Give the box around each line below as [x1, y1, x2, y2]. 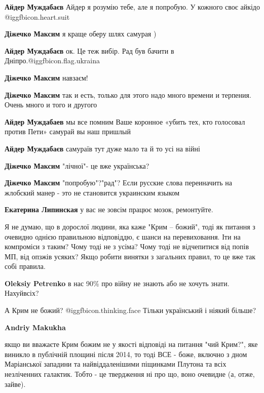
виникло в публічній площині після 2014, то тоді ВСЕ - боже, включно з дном [5, 348, 247, 359]
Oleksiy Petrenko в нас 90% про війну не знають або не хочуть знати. [5, 278, 230, 288]
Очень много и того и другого [5, 99, 97, 110]
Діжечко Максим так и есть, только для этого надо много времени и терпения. [5, 89, 251, 100]
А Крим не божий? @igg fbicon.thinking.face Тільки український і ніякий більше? [5, 305, 256, 316]
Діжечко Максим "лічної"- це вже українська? [5, 160, 149, 171]
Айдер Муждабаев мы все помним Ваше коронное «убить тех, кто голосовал [5, 116, 245, 127]
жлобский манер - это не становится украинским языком [5, 187, 180, 198]
